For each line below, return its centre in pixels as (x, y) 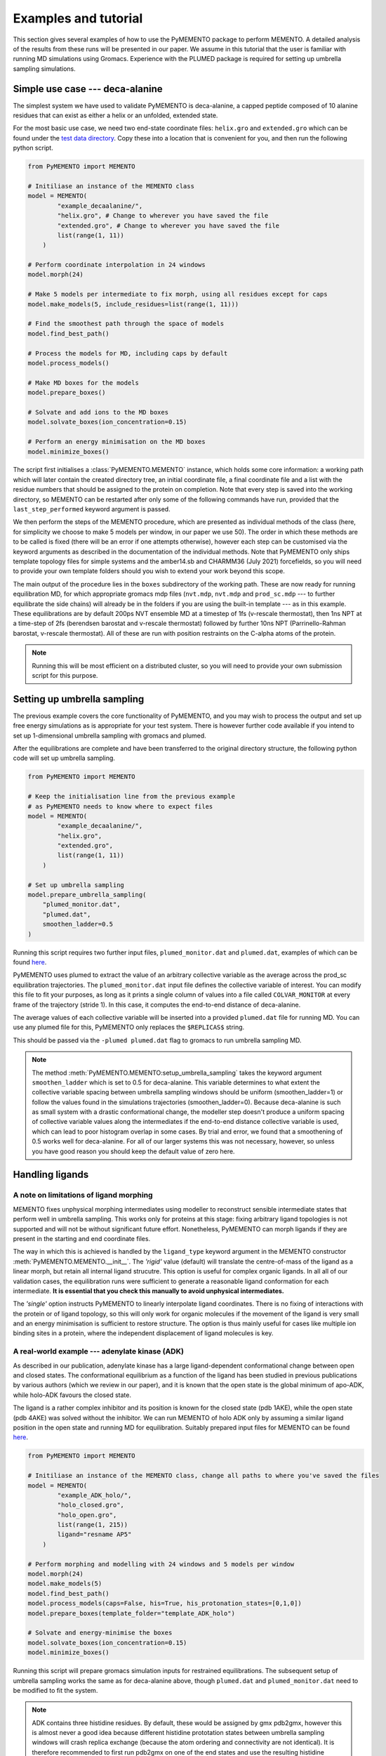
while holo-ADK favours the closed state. (72, 1395)
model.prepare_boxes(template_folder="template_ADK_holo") (131, 1613)
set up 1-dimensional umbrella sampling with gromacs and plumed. (109, 735)
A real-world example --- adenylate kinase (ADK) (98, 1351)
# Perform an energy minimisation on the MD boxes (117, 442)
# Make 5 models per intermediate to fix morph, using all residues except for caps (178, 294)
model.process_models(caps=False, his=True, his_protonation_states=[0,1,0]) (165, 1604)
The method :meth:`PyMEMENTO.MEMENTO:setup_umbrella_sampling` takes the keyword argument (177, 1073)
